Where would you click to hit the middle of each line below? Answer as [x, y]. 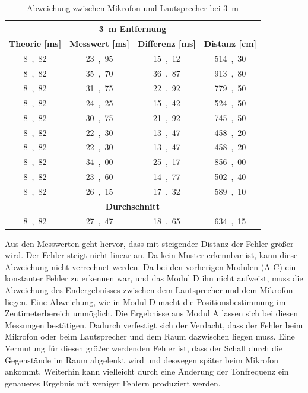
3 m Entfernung [133, 28]
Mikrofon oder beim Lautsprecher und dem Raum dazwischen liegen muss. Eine [150, 336]
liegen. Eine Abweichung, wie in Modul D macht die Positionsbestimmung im [145, 301]
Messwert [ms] [100, 44]
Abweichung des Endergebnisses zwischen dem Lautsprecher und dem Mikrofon [149, 290]
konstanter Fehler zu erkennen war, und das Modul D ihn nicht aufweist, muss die [154, 278]
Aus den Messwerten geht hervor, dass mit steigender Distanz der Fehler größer [149, 243]
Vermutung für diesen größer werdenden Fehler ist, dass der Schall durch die [144, 348]
